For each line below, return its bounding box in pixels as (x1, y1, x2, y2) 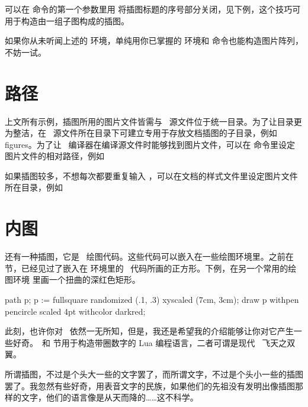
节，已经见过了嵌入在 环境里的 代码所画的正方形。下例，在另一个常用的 (5, 261, 288, 274)
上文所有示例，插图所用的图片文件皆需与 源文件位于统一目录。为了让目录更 (5, 115, 302, 127)
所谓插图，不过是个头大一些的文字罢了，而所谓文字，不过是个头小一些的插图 (5, 367, 303, 380)
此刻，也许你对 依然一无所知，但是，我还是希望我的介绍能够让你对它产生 (5, 325, 294, 337)
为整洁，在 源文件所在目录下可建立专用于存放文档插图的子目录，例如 (5, 127, 277, 139)
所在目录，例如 (5, 181, 63, 193)
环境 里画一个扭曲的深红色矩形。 (12, 273, 140, 286)
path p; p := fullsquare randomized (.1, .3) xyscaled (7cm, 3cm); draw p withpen (5, 293, 299, 305)
